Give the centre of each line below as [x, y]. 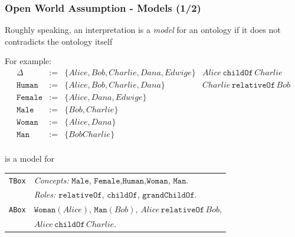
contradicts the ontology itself [59, 41]
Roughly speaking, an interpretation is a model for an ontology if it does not [143, 30]
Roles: [45, 194]
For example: [28, 61]
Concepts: [51, 180]
